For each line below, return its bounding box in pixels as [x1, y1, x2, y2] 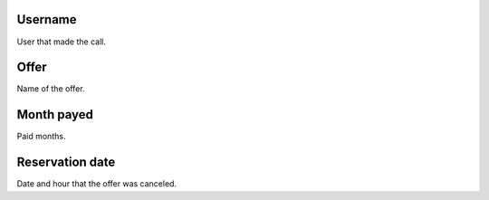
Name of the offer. [16, 83, 85, 94]
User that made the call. [16, 36, 106, 47]
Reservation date [16, 155, 116, 170]
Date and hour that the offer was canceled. [16, 178, 177, 189]
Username [16, 12, 77, 27]
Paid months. [16, 131, 66, 142]
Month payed [16, 107, 94, 122]
